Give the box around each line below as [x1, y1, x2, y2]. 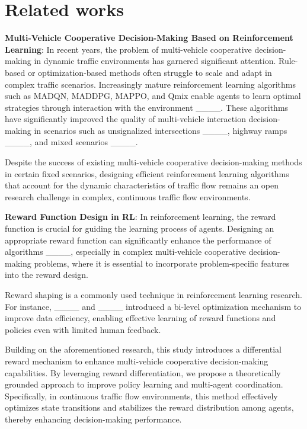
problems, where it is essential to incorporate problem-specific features [34, 257, 290, 269]
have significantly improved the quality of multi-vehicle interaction [5, 113, 246, 125]
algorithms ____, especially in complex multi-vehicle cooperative [5, 245, 246, 258]
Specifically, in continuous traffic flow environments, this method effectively [5, 389, 278, 402]
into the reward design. [5, 268, 88, 281]
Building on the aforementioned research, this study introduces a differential [5, 343, 282, 356]
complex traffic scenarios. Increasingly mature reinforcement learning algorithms [5, 78, 296, 90]
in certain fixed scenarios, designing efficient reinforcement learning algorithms [5, 167, 289, 180]
